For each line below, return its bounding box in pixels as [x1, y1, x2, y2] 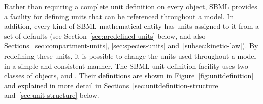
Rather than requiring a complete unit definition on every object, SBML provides [4, 1, 257, 11]
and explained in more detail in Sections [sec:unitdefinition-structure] [4, 80, 220, 90]
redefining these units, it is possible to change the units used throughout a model [4, 50, 256, 61]
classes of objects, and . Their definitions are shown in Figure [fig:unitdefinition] [4, 70, 254, 81]
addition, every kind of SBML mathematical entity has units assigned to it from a [4, 21, 259, 31]
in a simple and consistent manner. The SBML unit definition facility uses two [4, 60, 248, 71]
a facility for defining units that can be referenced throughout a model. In [4, 11, 234, 21]
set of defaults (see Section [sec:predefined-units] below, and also [4, 30, 206, 41]
